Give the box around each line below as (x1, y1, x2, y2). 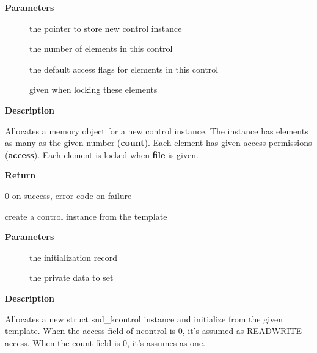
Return (5, 169, 36, 181)
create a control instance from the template (5, 209, 167, 222)
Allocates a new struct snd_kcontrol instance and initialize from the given (5, 312, 283, 325)
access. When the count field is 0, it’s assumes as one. (5, 336, 205, 349)
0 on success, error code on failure (5, 189, 132, 202)
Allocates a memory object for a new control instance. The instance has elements (5, 124, 308, 137)
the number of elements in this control (29, 42, 173, 55)
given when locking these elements (29, 83, 158, 96)
